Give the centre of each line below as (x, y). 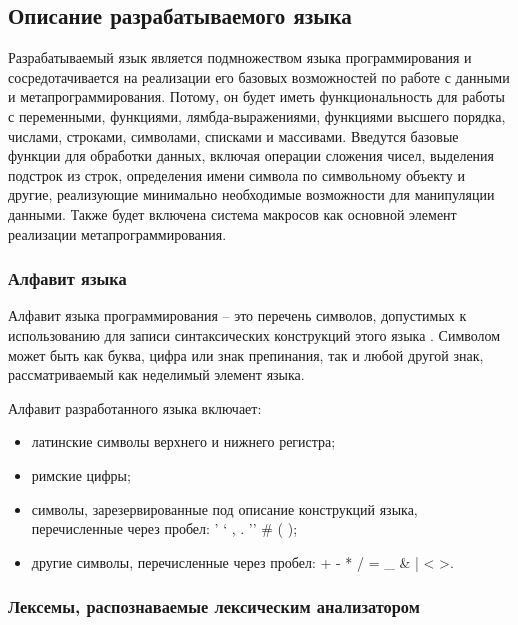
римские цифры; (81, 474)
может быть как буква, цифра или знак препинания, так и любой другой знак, (246, 354)
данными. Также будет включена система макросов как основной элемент (232, 213)
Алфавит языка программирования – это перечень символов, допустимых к (237, 315)
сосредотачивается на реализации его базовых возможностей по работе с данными (259, 76)
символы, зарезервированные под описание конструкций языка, (224, 508)
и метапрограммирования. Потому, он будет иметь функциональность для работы (256, 96)
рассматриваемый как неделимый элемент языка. (156, 374)
